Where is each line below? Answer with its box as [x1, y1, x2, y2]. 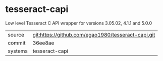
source [8, 31, 24, 38]
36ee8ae [32, 39, 55, 46]
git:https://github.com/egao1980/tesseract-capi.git [32, 31, 155, 38]
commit [8, 39, 26, 46]
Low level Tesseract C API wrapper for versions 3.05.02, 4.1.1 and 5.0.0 [5, 20, 152, 26]
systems [8, 47, 28, 54]
